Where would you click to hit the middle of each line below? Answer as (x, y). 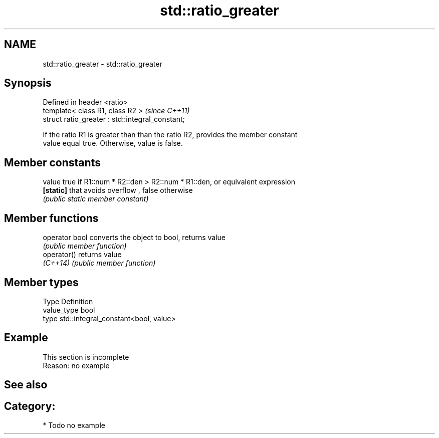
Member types (41, 282)
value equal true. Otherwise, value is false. (113, 143)
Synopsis (28, 83)
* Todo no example (74, 425)
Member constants (52, 162)
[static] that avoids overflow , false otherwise (118, 190)
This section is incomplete (86, 357)
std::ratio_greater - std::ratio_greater (102, 64)
